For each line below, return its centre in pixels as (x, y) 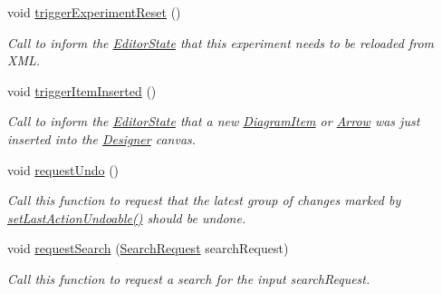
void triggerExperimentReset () (94, 12)
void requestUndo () (63, 169)
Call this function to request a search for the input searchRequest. (189, 278)
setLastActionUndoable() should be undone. (127, 217)
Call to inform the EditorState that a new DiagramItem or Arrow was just (214, 121)
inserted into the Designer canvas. (102, 138)
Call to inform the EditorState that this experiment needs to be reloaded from (221, 42)
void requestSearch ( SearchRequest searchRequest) (148, 248)
